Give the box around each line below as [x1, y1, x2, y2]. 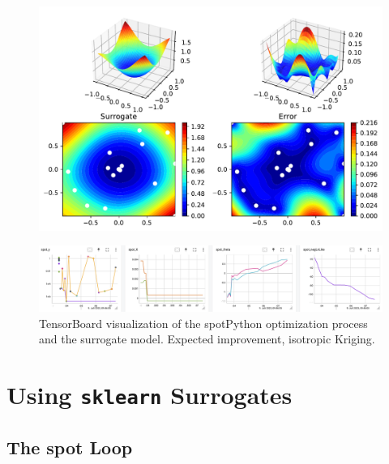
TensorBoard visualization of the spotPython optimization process [39, 314, 368, 331]
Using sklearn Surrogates [6, 378, 293, 411]
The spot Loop [6, 434, 133, 459]
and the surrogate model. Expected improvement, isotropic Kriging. [39, 330, 375, 347]
